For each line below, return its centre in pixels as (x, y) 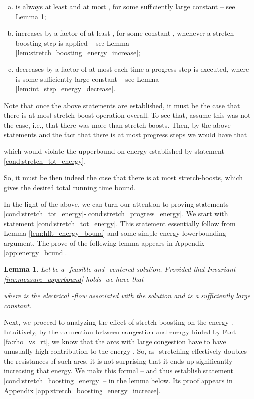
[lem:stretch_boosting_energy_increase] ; (78, 52)
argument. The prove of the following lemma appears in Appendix (104, 242)
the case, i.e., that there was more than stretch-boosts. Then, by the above (117, 124)
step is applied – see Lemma (86, 42)
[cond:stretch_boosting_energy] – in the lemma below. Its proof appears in (118, 380)
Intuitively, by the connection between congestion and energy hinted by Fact (120, 332)
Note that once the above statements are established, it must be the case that (122, 105)
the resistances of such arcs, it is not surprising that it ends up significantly (118, 361)
